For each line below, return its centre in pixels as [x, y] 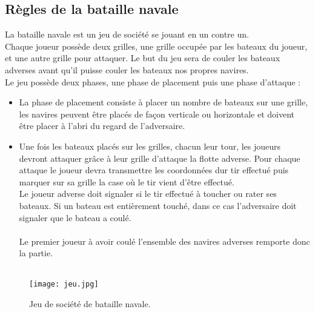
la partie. [36, 253]
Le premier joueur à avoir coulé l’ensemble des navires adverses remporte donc [164, 241]
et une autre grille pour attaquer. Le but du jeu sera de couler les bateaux [143, 58]
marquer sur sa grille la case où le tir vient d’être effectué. [127, 181]
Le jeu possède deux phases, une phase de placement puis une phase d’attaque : [153, 81]
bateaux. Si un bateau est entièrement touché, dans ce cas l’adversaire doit [158, 205]
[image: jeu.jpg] [64, 284]
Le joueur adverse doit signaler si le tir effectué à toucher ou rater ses [148, 194]
